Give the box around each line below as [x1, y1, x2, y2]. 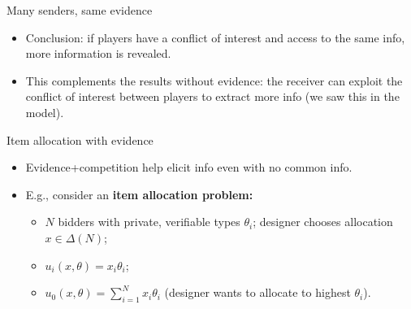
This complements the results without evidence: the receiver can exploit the [25, 72, 403, 89]
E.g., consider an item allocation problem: [25, 185, 253, 202]
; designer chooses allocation [253, 213, 393, 230]
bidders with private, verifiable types [58, 213, 240, 230]
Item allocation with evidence [6, 131, 154, 148]
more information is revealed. [25, 45, 171, 62]
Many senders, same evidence [6, 2, 153, 18]
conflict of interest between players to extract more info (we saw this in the [25, 88, 400, 105]
